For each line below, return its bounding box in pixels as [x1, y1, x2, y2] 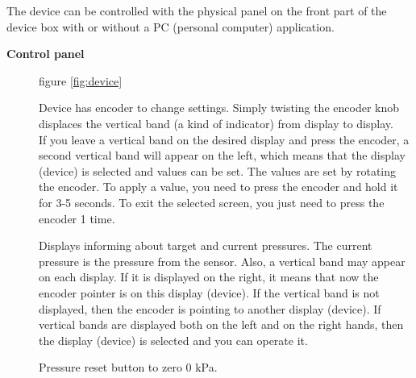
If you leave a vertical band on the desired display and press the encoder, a [39, 131, 410, 147]
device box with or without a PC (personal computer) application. [6, 18, 335, 35]
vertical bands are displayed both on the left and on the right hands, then [39, 316, 404, 333]
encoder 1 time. [39, 210, 115, 226]
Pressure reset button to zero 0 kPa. [39, 359, 218, 376]
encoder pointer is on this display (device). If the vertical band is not [39, 284, 380, 301]
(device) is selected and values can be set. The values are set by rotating [39, 162, 397, 179]
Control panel [6, 45, 85, 62]
